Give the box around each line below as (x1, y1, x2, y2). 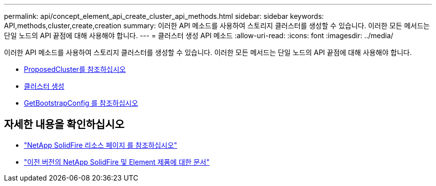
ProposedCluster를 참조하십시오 (24, 65, 126, 73)
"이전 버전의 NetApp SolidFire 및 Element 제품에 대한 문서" (24, 157, 210, 166)
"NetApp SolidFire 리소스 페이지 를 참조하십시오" (24, 140, 177, 149)
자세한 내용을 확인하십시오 (4, 118, 124, 131)
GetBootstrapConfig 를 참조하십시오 (24, 99, 138, 107)
